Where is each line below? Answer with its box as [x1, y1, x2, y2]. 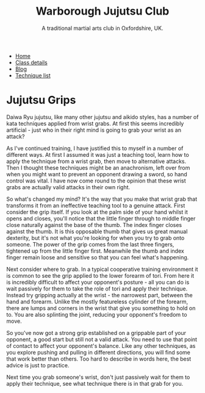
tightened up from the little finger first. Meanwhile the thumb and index [6, 247, 184, 254]
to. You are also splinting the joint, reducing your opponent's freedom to [6, 311, 187, 318]
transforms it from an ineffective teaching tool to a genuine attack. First [6, 201, 185, 209]
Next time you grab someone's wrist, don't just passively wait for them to [6, 373, 190, 381]
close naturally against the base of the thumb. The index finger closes [6, 221, 182, 228]
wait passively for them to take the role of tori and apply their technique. [6, 285, 188, 292]
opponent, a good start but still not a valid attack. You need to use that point [6, 336, 197, 343]
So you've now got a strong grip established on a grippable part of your [6, 329, 187, 336]
